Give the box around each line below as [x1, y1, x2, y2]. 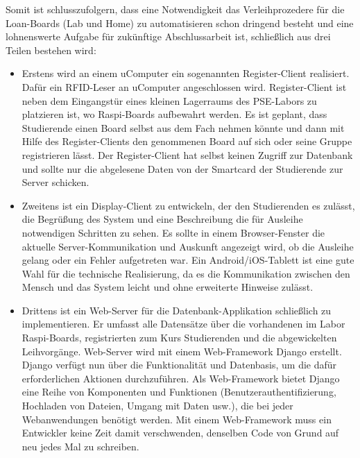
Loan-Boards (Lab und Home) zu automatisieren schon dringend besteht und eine [6, 15, 354, 30]
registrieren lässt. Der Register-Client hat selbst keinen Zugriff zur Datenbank [22, 147, 353, 162]
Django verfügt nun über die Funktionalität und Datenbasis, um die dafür [22, 357, 337, 372]
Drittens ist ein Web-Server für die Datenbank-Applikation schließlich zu [22, 303, 332, 317]
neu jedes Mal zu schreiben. [22, 439, 139, 453]
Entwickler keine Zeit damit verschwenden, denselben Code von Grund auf [22, 425, 339, 440]
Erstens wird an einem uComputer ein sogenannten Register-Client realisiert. [22, 66, 350, 80]
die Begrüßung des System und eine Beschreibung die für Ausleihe [22, 212, 303, 226]
